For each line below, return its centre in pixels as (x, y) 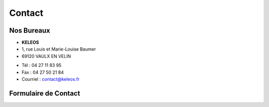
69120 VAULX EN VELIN (46, 56)
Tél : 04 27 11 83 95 (42, 65)
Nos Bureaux (30, 30)
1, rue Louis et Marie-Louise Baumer (59, 49)
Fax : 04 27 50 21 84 (43, 72)
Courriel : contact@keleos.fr (51, 79)
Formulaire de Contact (45, 93)
